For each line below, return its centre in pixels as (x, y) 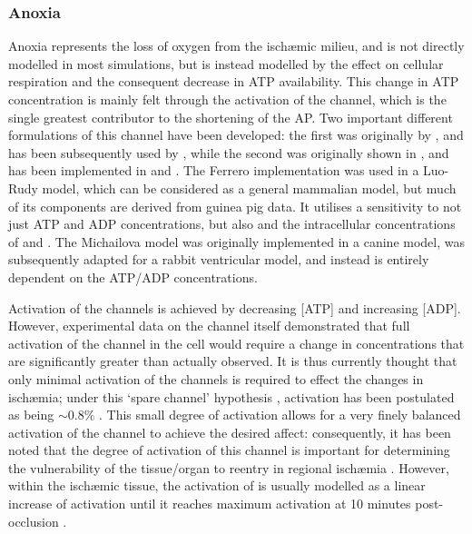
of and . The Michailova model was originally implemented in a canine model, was (237, 241)
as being (31, 415)
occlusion (34, 521)
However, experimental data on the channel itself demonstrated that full (209, 326)
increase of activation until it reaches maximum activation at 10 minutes (210, 504)
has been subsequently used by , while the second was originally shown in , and (229, 152)
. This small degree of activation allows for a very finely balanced (280, 415)
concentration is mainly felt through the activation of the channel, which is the (227, 99)
